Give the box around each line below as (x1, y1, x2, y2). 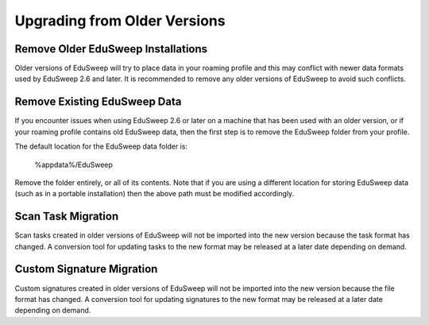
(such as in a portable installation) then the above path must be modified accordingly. (14, 189, 295, 199)
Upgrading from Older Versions (14, 12, 226, 29)
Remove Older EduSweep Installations (14, 42, 208, 56)
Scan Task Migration (14, 210, 119, 223)
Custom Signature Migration (14, 262, 158, 276)
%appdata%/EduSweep (34, 160, 113, 169)
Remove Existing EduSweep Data (14, 95, 182, 109)
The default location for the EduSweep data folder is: (14, 141, 188, 151)
